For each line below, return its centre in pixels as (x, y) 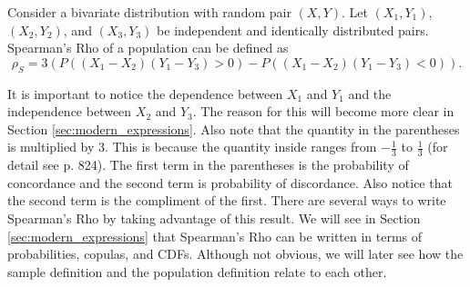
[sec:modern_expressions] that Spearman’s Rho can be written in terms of (215, 236)
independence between (70, 111)
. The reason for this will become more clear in (323, 111)
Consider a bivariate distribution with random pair (149, 12)
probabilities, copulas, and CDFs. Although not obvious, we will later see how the (235, 254)
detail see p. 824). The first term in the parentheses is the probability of (208, 165)
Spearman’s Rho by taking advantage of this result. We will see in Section (214, 218)
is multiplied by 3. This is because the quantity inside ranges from (192, 147)
